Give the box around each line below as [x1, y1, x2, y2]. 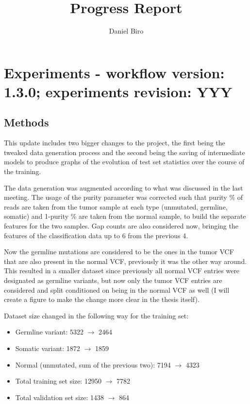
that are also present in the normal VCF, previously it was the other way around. [4, 256, 247, 266]
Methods [4, 115, 49, 130]
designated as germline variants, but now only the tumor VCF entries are [4, 275, 222, 285]
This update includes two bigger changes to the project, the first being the [4, 138, 225, 148]
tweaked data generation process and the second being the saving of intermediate [4, 147, 245, 157]
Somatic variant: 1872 [15, 343, 80, 353]
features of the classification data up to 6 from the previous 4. [4, 230, 188, 240]
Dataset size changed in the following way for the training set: [4, 310, 189, 320]
